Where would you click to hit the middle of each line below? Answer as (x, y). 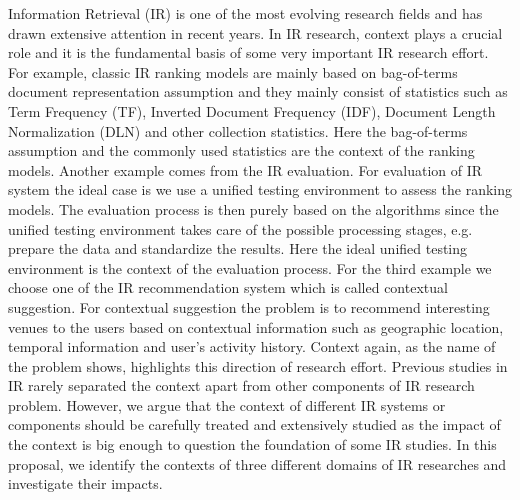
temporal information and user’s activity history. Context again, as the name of (252, 346)
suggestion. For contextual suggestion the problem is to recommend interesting (249, 306)
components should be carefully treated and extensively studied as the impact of (254, 424)
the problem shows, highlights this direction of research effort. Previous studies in (258, 365)
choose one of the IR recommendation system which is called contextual (228, 287)
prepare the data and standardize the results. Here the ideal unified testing (238, 248)
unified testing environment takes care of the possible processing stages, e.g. (240, 228)
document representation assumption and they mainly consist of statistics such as (258, 91)
